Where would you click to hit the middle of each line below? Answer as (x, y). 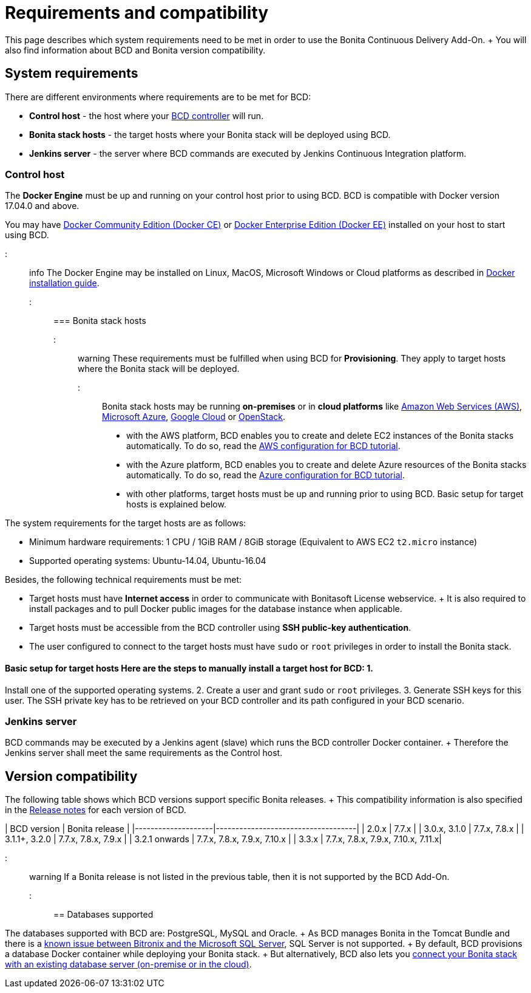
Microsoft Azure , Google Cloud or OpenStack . (194, 417)
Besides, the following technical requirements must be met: (123, 580)
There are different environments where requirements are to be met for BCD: (158, 97)
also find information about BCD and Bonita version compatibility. (135, 50)
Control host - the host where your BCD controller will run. (147, 115)
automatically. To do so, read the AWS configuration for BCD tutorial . (263, 446)
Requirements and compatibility (137, 13)
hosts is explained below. (176, 504)
